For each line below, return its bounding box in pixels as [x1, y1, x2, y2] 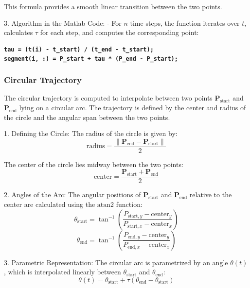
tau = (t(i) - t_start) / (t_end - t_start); [4, 46, 154, 53]
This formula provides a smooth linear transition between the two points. [4, 1, 222, 11]
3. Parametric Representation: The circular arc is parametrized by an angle [4, 257, 228, 267]
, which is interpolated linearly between [4, 267, 121, 277]
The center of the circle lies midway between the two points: [4, 159, 183, 169]
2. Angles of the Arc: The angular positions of [4, 189, 141, 200]
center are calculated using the [4, 199, 95, 209]
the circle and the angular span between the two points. [4, 112, 170, 122]
